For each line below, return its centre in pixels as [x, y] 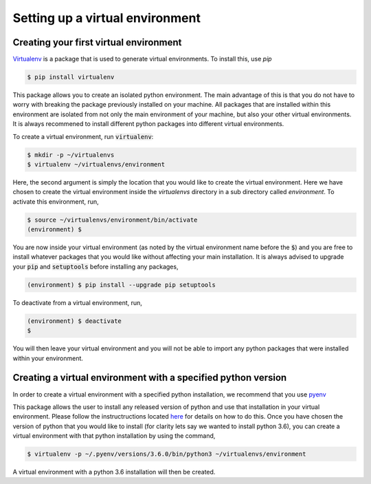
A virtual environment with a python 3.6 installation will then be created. [114, 472]
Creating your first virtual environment [97, 42]
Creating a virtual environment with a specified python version [150, 378]
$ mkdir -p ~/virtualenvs [71, 155]
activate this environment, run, [56, 201]
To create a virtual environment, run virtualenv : [83, 136]
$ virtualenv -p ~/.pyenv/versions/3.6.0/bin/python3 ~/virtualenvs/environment [167, 454]
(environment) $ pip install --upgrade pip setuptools [121, 285]
